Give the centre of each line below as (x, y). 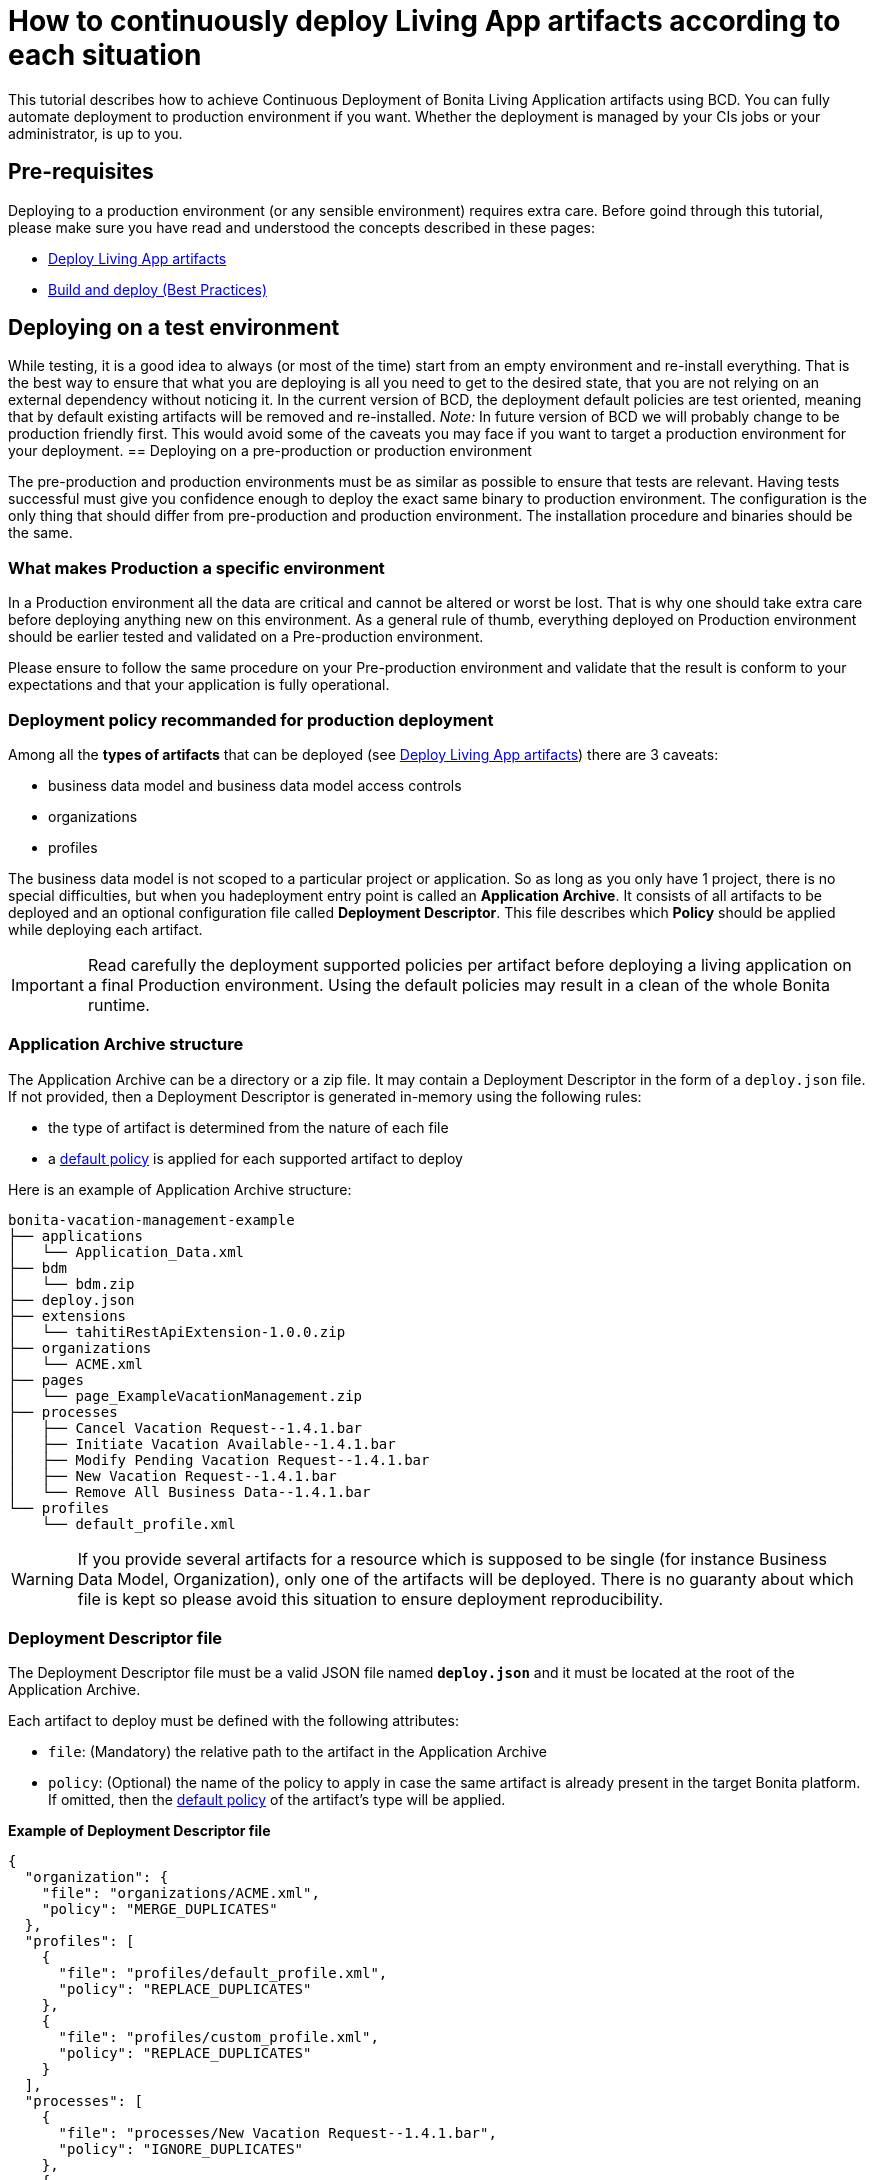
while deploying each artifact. (105, 929)
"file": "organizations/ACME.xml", (180, 1893)
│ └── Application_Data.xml (126, 1251)
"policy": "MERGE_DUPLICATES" (159, 1909)
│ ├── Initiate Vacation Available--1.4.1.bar (202, 1443)
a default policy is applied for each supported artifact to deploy (255, 1158)
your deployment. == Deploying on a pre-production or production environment (270, 451)
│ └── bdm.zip (71, 1283)
